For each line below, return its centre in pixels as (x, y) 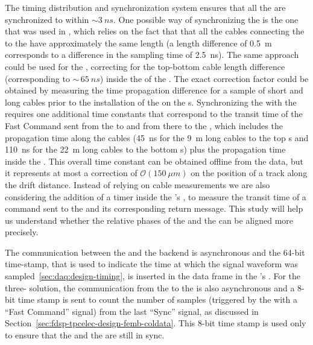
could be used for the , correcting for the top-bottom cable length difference (145, 66)
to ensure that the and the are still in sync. (85, 335)
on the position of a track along (249, 173)
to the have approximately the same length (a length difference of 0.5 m (138, 43)
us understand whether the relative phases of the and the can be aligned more (149, 220)
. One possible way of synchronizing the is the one (206, 19)
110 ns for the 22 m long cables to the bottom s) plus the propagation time (145, 149)
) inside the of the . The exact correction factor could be (204, 78)
